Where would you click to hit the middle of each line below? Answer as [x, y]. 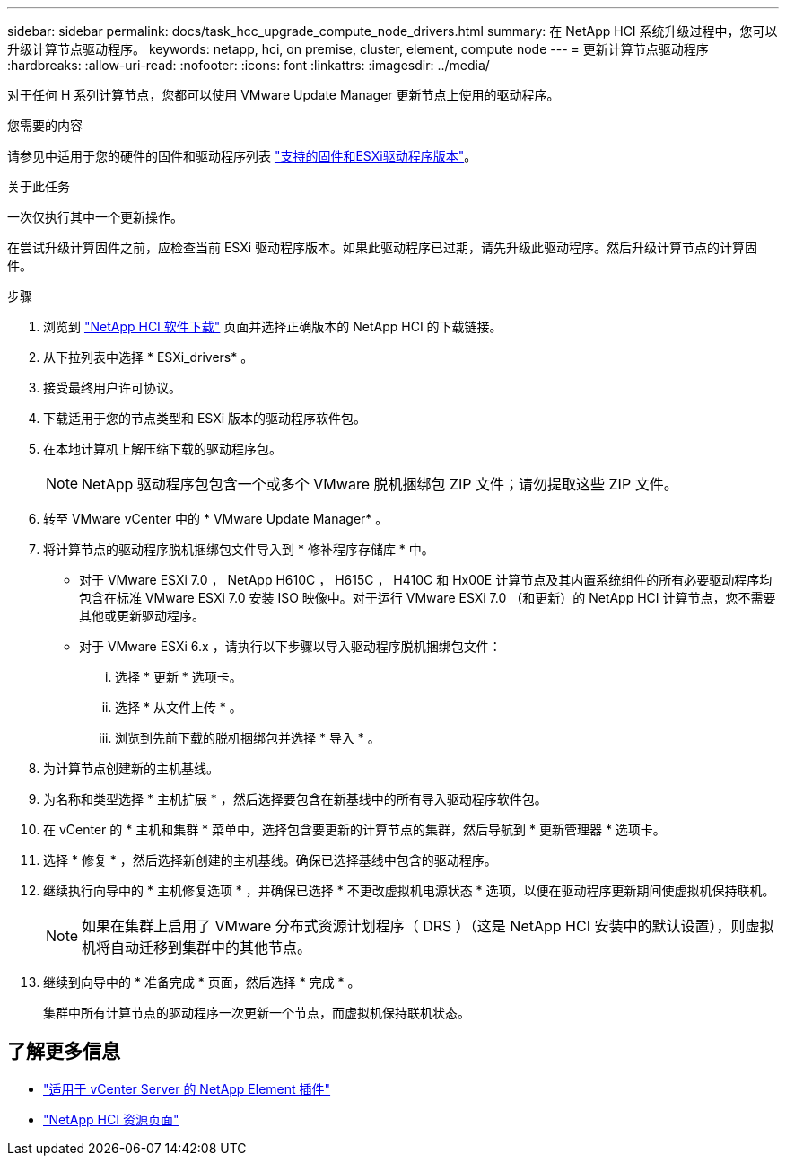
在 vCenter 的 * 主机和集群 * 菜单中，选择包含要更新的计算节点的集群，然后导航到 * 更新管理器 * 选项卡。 [354, 829]
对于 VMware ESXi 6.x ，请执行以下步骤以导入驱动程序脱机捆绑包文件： [290, 646]
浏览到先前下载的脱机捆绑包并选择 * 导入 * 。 [248, 738]
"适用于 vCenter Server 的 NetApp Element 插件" [187, 1088]
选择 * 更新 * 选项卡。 [179, 677]
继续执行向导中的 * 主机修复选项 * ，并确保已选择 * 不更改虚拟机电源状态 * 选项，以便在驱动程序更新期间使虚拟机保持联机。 [409, 890]
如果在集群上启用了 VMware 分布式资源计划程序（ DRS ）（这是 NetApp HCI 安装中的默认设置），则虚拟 [428, 926]
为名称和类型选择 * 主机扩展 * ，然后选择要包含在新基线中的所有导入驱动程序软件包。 [295, 799]
